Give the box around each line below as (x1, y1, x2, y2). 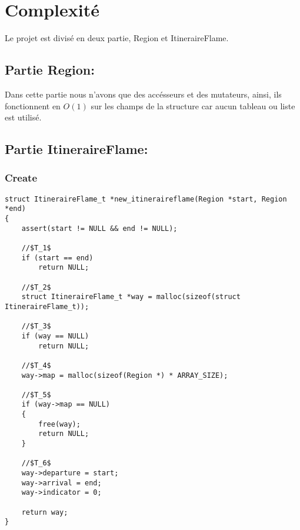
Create (5, 170, 38, 185)
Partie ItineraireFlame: (5, 140, 148, 158)
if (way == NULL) (21, 331, 89, 340)
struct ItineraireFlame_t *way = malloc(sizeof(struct (21, 293, 241, 301)
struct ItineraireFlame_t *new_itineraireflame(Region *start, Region (5, 194, 287, 203)
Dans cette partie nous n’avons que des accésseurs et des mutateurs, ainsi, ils (5, 88, 282, 100)
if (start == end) (21, 253, 94, 262)
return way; (21, 508, 68, 516)
